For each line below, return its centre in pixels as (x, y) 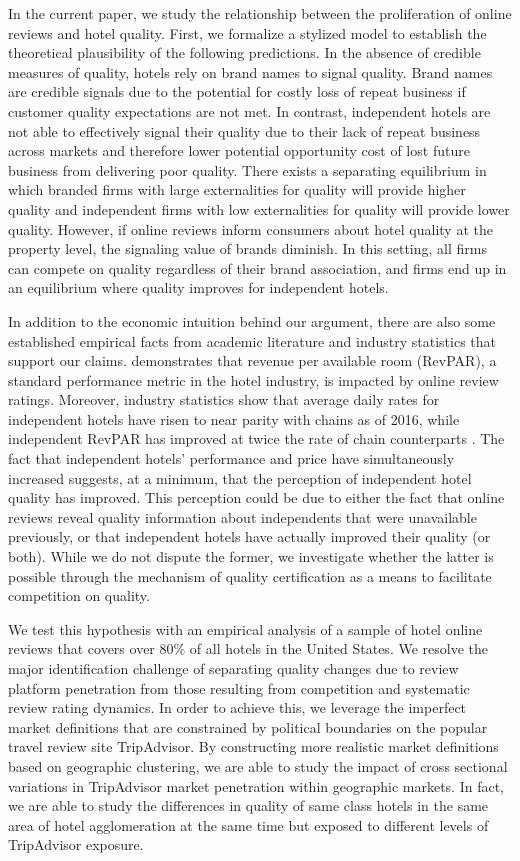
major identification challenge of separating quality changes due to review (233, 668)
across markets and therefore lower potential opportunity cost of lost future (239, 150)
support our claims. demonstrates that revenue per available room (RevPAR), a (252, 360)
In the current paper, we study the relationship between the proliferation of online (260, 13)
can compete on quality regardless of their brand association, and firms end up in (257, 267)
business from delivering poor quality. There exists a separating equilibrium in (247, 169)
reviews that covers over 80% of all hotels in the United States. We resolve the (248, 648)
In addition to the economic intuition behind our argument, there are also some (252, 320)
